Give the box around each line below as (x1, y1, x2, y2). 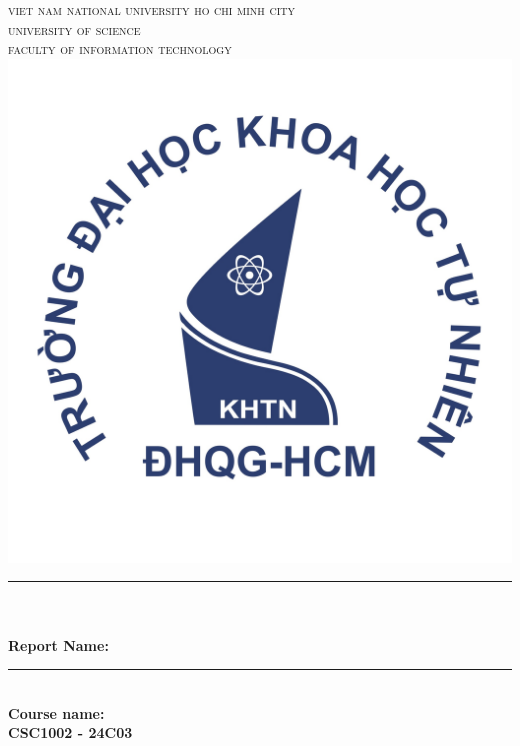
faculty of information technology (8, 38, 232, 59)
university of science (8, 18, 141, 39)
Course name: (8, 702, 105, 723)
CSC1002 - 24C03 (8, 722, 133, 743)
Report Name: (8, 634, 109, 655)
